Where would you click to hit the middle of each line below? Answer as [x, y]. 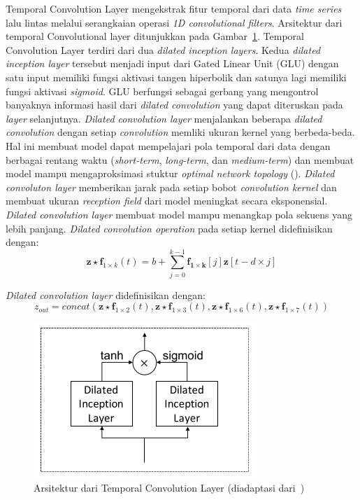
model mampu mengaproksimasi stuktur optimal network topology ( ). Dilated [170, 173]
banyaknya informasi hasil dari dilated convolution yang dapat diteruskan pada [174, 105]
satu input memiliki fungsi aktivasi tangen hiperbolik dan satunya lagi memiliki [176, 77]
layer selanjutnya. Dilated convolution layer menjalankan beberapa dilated [164, 118]
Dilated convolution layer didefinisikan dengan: [106, 294]
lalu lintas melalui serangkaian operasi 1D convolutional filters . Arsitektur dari [174, 22]
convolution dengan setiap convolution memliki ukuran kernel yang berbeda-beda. [180, 132]
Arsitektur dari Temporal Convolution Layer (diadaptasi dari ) [169, 487]
